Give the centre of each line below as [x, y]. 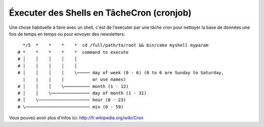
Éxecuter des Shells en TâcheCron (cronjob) [100, 13]
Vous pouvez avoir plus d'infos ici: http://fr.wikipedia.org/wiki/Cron [76, 118]
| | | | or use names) [75, 80]
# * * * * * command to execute [73, 52]
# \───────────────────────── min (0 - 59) [71, 107]
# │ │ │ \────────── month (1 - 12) [73, 86]
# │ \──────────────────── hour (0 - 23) [72, 100]
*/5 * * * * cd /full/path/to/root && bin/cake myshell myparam [116, 45]
